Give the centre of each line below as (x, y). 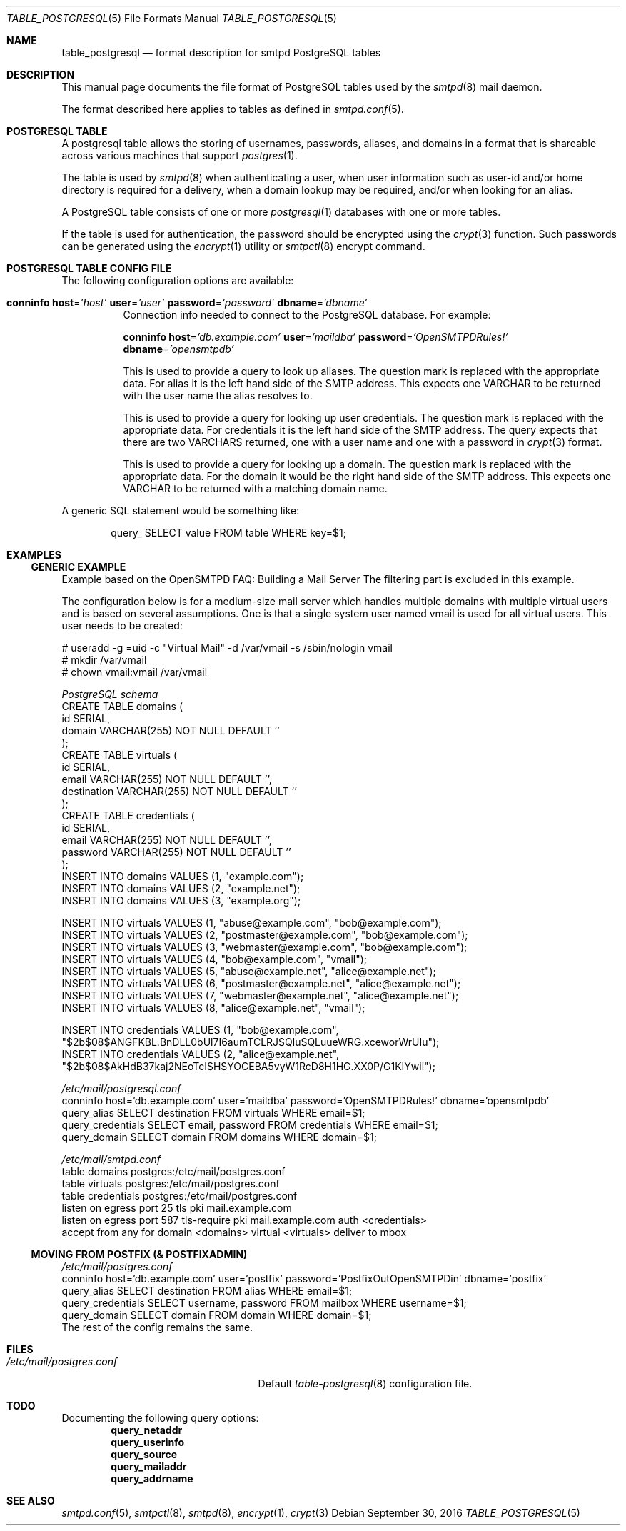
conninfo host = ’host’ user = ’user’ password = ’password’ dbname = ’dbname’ (187, 303)
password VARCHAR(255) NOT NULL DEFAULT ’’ (176, 852)
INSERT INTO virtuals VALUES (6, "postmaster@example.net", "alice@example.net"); (261, 983)
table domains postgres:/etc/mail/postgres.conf (173, 1171)
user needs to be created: (122, 625)
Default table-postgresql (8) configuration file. (365, 1383)
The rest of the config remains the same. (157, 1327)
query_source (144, 1454)
